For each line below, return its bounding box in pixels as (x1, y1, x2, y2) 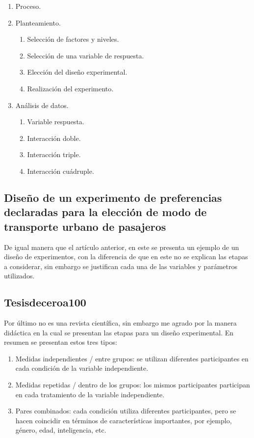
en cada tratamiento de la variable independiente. (15, 389, 165, 399)
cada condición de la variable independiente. (15, 363, 149, 373)
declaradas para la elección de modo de (4, 204, 207, 219)
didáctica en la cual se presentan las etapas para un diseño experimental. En (4, 327, 234, 337)
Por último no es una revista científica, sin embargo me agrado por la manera (4, 318, 237, 328)
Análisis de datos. (15, 100, 69, 110)
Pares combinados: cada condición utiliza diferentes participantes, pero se (15, 406, 236, 416)
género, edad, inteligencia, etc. (15, 425, 106, 435)
